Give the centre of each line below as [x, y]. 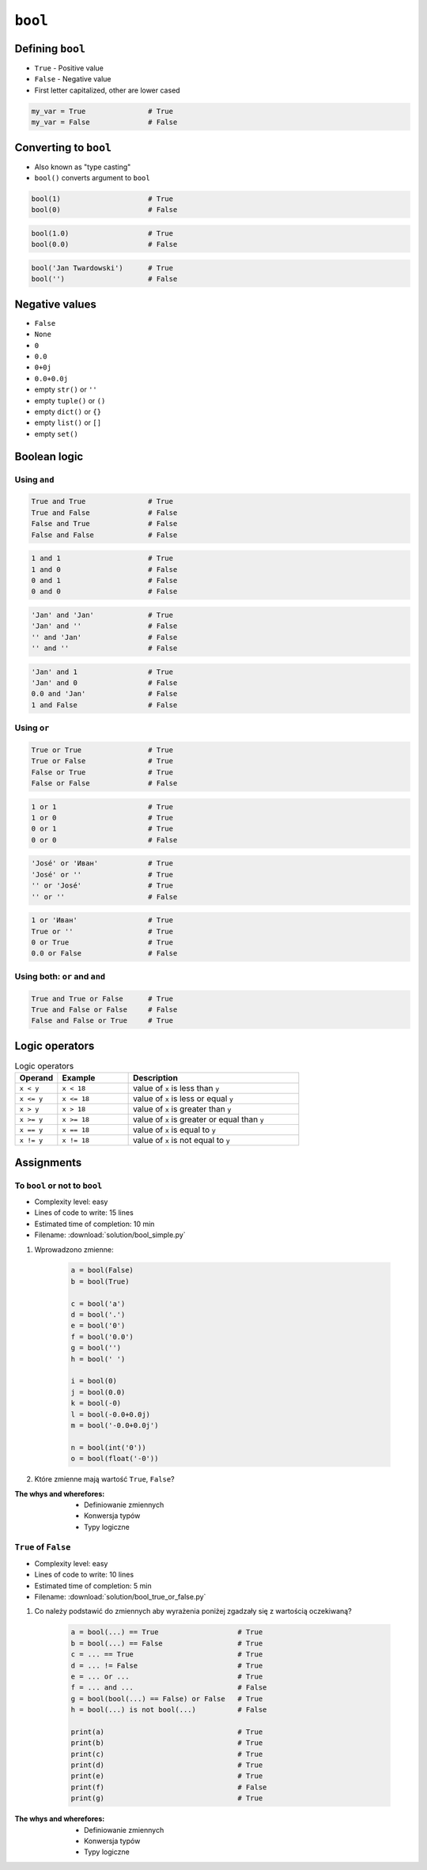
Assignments [48, 1162]
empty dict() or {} [68, 412]
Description [155, 1078]
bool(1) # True [102, 199]
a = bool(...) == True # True [167, 1632]
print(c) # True [167, 1754]
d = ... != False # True [167, 1666]
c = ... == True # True [167, 1654]
